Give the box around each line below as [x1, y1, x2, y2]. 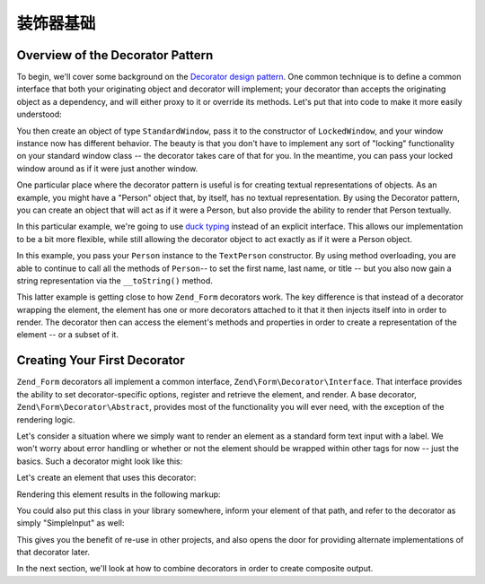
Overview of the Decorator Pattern [16, 48, 214, 63]
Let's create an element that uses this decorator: [16, 472, 197, 484]
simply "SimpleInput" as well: [16, 518, 125, 528]
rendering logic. [16, 414, 75, 425]
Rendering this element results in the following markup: [16, 489, 221, 500]
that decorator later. [16, 547, 90, 558]
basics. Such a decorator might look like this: [16, 456, 183, 466]
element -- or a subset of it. [16, 329, 119, 340]
